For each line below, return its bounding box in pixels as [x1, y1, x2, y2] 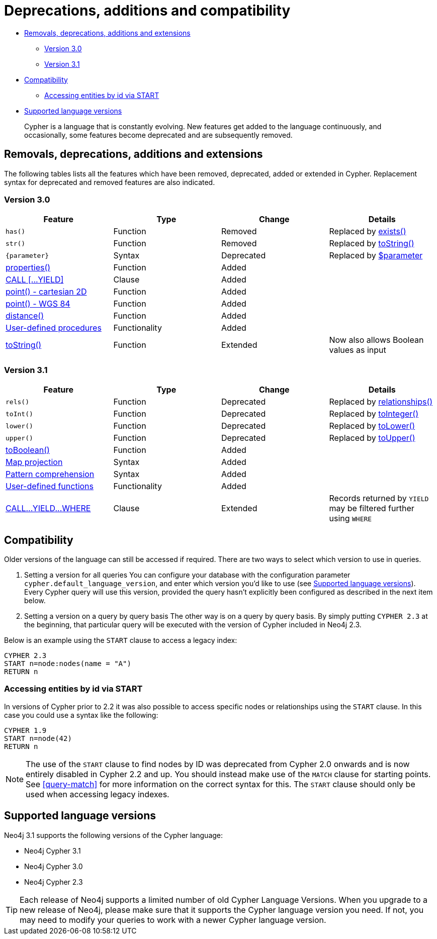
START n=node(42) [4, 734, 72, 742]
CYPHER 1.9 [4, 726, 47, 734]
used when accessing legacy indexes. [26, 789, 169, 799]
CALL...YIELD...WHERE [6, 503, 91, 514]
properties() [6, 262, 51, 273]
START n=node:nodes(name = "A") [4, 659, 131, 668]
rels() [6, 398, 29, 406]
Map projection [6, 457, 63, 467]
